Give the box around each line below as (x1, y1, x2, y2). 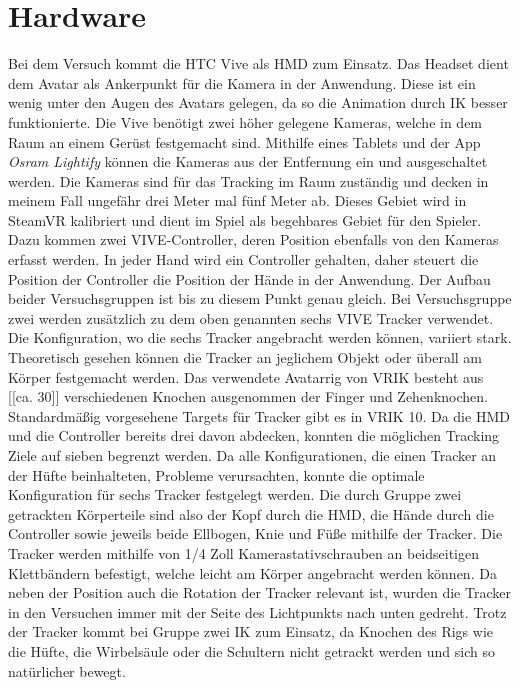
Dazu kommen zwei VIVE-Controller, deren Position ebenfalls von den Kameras (8, 229, 499, 250)
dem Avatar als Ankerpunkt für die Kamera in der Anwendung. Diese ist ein (8, 72, 476, 93)
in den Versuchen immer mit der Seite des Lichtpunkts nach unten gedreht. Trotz (8, 601, 507, 622)
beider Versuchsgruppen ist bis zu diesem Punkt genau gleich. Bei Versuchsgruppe (8, 288, 512, 309)
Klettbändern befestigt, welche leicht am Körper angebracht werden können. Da (8, 562, 497, 583)
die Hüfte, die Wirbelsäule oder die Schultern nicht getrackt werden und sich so (8, 640, 495, 661)
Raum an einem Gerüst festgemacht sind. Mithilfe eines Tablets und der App (8, 131, 481, 152)
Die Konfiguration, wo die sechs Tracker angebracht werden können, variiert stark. (8, 327, 512, 348)
